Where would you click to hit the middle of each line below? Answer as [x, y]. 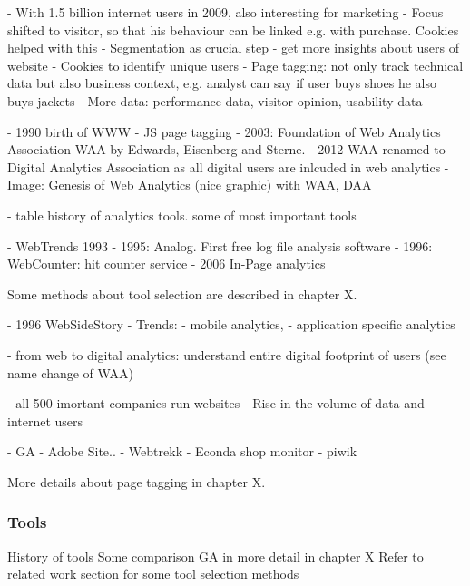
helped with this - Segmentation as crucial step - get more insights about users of [234, 48]
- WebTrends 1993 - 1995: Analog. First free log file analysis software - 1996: [220, 245]
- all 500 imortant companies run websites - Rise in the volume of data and [216, 403]
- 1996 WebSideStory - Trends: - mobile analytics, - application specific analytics [231, 324]
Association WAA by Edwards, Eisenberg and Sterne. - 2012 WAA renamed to [226, 149]
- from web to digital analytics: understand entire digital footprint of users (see [227, 354]
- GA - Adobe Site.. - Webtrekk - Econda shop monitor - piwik [182, 451]
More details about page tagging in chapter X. [137, 481]
